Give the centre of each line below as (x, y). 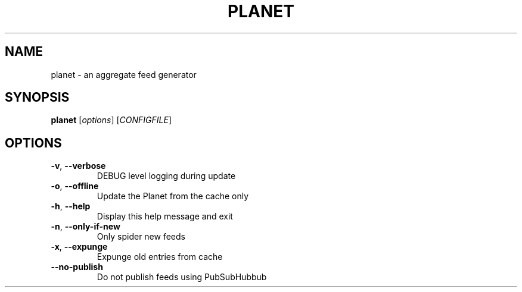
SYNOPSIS (37, 98)
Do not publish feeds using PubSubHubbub (182, 277)
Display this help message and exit (165, 216)
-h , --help (71, 206)
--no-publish (77, 267)
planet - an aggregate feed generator (124, 74)
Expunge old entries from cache (160, 257)
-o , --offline (75, 186)
